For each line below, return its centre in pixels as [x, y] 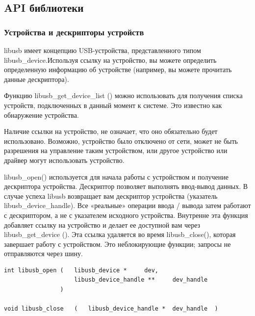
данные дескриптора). [37, 79]
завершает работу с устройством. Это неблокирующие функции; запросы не [117, 244]
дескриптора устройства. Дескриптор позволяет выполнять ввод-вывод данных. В [126, 186]
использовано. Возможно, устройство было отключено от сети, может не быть [121, 141]
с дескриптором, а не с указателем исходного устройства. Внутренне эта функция [126, 215]
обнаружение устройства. [41, 115]
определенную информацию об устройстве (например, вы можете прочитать [118, 69]
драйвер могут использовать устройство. [64, 160]
